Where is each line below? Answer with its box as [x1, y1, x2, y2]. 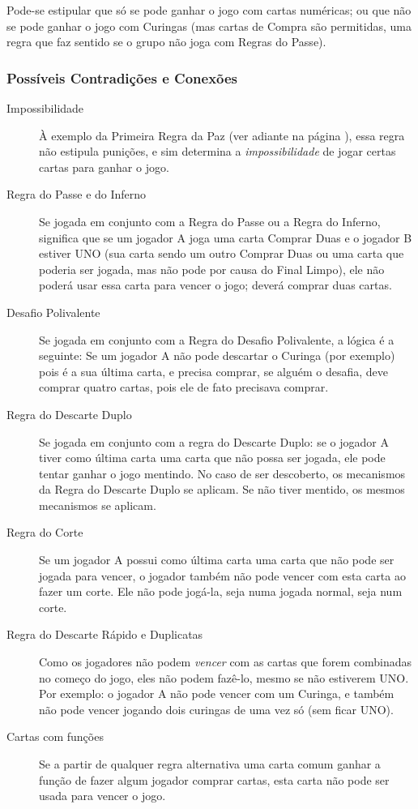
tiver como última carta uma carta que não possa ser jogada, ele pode [39, 449, 386, 466]
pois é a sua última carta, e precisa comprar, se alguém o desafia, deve [39, 362, 388, 379]
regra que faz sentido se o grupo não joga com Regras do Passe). [6, 33, 326, 50]
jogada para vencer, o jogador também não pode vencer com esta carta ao [39, 567, 406, 584]
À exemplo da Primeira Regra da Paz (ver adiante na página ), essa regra [39, 126, 405, 143]
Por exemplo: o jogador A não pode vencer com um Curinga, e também [39, 685, 395, 702]
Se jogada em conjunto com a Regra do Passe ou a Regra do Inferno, [39, 212, 381, 229]
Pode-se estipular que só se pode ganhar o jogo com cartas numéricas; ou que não [6, 2, 412, 18]
